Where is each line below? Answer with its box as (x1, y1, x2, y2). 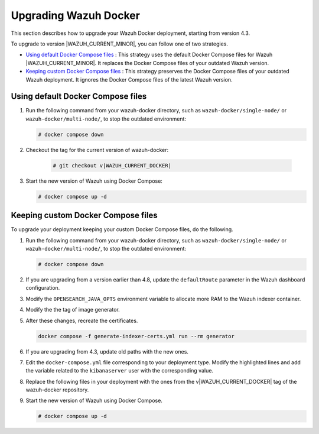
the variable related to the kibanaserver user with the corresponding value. (25, 367, 214, 374)
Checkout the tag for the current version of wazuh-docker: (25, 146, 169, 153)
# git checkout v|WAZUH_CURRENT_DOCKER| (53, 162, 171, 169)
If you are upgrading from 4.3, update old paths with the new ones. (25, 348, 189, 355)
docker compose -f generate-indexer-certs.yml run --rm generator (38, 333, 235, 339)
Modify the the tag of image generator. (25, 306, 121, 313)
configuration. (25, 284, 60, 292)
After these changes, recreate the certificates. (25, 317, 138, 324)
